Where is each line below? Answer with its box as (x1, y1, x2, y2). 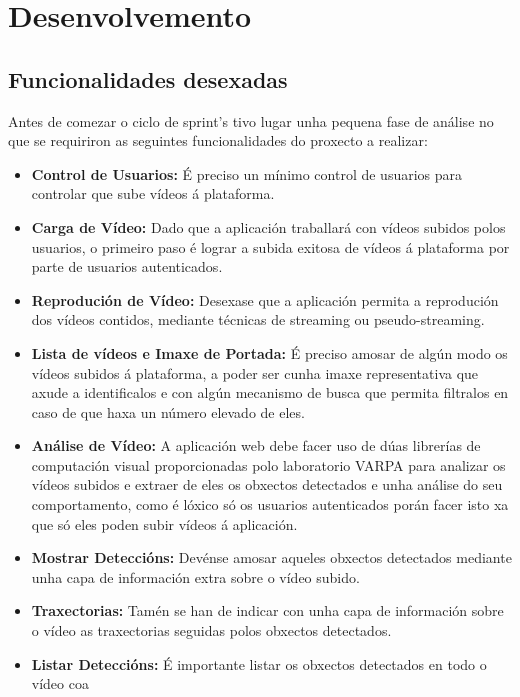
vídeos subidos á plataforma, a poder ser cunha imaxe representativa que (31, 362, 479, 383)
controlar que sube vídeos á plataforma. (31, 183, 275, 204)
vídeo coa (31, 673, 89, 694)
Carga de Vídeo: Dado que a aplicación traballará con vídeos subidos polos (31, 216, 506, 237)
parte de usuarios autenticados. (31, 256, 223, 277)
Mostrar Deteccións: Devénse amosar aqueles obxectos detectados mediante (31, 547, 512, 568)
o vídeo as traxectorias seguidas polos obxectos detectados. (31, 620, 392, 641)
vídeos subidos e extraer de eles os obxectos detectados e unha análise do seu (31, 474, 503, 495)
